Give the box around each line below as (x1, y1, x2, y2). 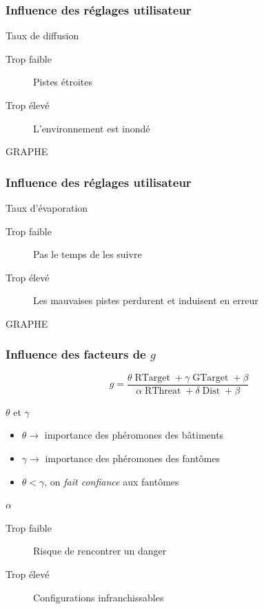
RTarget (134, 372, 171, 383)
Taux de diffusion (6, 28, 79, 43)
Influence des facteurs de (6, 346, 146, 363)
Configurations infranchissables (33, 590, 164, 604)
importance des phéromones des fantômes (45, 451, 220, 466)
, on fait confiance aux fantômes (44, 474, 179, 488)
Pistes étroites (33, 74, 93, 89)
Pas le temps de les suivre (33, 247, 142, 261)
